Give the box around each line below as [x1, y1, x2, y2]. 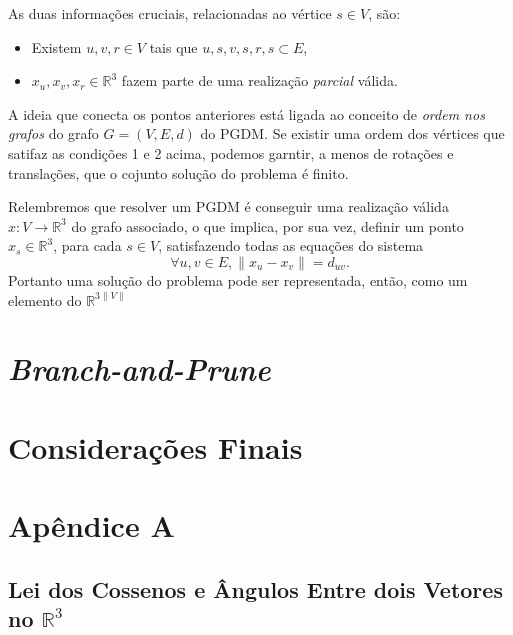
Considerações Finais [8, 426, 303, 467]
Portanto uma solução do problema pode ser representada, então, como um [8, 269, 468, 290]
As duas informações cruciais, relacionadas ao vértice [8, 3, 332, 23]
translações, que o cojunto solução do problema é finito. [8, 162, 349, 183]
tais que [149, 36, 198, 57]
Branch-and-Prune [8, 348, 271, 390]
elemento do [8, 289, 82, 310]
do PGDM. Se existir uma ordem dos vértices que [200, 123, 505, 144]
